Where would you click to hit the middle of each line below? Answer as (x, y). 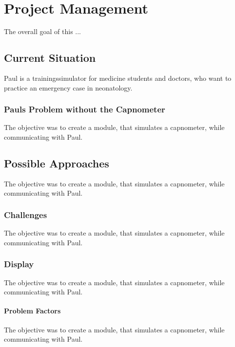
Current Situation (50, 58)
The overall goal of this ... (43, 31)
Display (19, 264)
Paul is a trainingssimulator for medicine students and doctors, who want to (118, 78)
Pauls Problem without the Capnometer (85, 109)
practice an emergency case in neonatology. (68, 87)
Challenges (26, 214)
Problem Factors (32, 311)
